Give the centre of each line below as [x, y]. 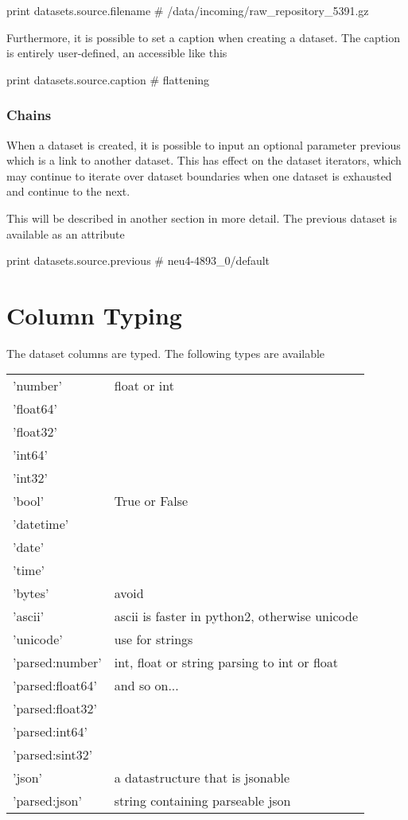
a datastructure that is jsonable [202, 778]
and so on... [146, 686]
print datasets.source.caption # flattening [108, 79]
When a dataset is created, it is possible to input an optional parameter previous [204, 144]
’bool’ [29, 501]
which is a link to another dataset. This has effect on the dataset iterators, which [204, 160]
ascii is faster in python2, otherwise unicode [236, 616]
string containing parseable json [202, 801]
